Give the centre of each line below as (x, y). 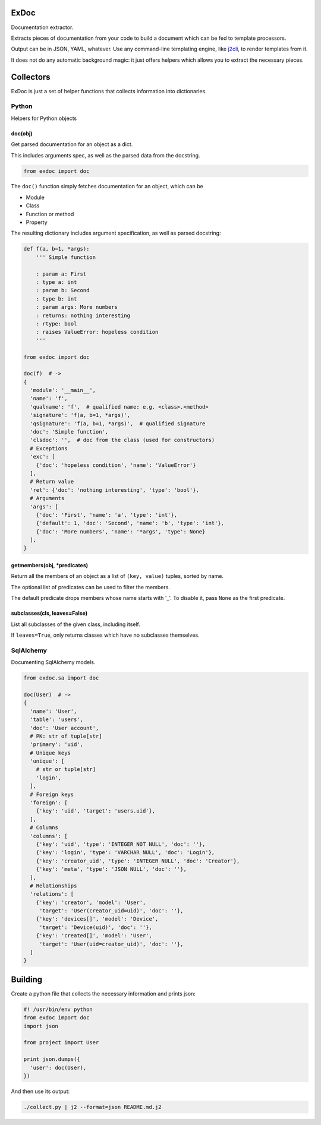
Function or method (50, 214)
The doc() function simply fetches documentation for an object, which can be (107, 187)
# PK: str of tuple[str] (66, 736)
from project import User (61, 1043)
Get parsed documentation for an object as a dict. (72, 144)
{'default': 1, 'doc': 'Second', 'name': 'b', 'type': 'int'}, (130, 523)
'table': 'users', (56, 720)
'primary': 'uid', (56, 745)
